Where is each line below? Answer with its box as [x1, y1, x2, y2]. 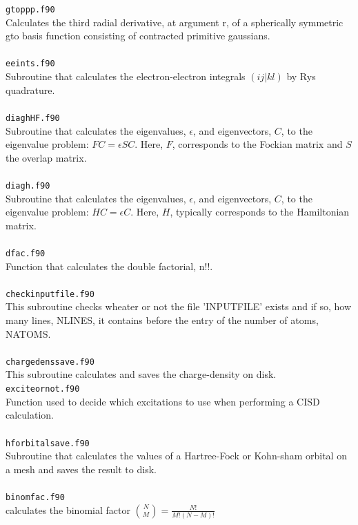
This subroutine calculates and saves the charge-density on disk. [6, 367, 277, 381]
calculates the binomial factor [6, 502, 130, 517]
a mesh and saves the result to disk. [6, 461, 157, 476]
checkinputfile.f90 [6, 289, 95, 299]
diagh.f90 [6, 180, 50, 191]
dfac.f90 [6, 248, 46, 258]
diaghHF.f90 [6, 113, 60, 123]
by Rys [286, 69, 316, 84]
